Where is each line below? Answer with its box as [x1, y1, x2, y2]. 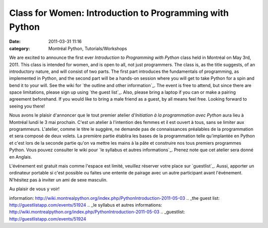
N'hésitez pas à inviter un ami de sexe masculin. [9, 176, 108, 183]
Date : [9, 39, 21, 45]
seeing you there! [9, 103, 45, 109]
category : [9, 45, 30, 52]
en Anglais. [9, 154, 32, 160]
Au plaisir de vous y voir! [9, 186, 60, 192]
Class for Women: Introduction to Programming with [9, 7, 229, 18]
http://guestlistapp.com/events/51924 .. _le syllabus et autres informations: [9, 202, 162, 208]
